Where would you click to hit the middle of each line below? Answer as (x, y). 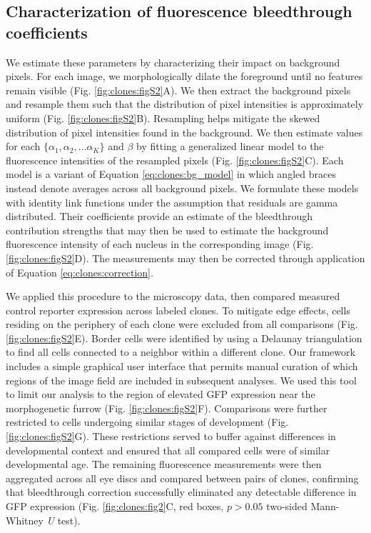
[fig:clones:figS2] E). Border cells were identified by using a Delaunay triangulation (184, 338)
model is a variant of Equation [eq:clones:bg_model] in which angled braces (171, 174)
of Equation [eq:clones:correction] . (80, 272)
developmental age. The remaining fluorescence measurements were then (164, 464)
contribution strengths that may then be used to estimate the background (167, 230)
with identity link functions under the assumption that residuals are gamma (172, 202)
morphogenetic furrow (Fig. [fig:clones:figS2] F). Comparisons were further (167, 408)
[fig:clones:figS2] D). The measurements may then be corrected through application (185, 258)
